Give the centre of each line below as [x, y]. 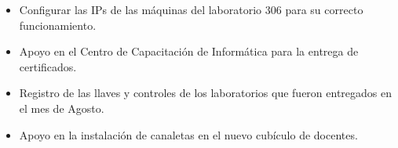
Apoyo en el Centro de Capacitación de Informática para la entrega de [189, 51]
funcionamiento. [58, 25]
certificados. [48, 66]
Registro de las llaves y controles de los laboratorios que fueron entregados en [206, 93]
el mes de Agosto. [62, 108]
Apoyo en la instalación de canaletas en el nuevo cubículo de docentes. [188, 134]
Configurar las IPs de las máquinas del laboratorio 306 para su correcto [191, 9]
